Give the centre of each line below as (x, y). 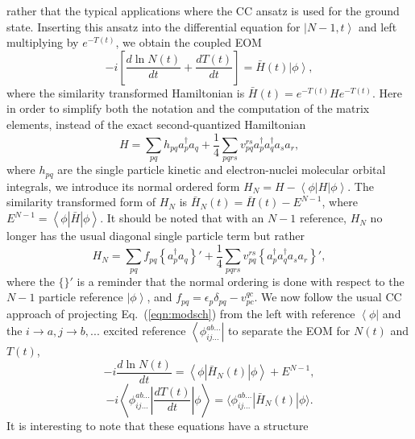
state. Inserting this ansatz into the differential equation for (154, 26)
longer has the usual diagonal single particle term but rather (156, 236)
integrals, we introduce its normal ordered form (123, 186)
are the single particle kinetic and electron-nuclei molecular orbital (222, 170)
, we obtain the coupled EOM (189, 42)
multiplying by (43, 42)
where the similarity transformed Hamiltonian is (126, 92)
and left (378, 26)
